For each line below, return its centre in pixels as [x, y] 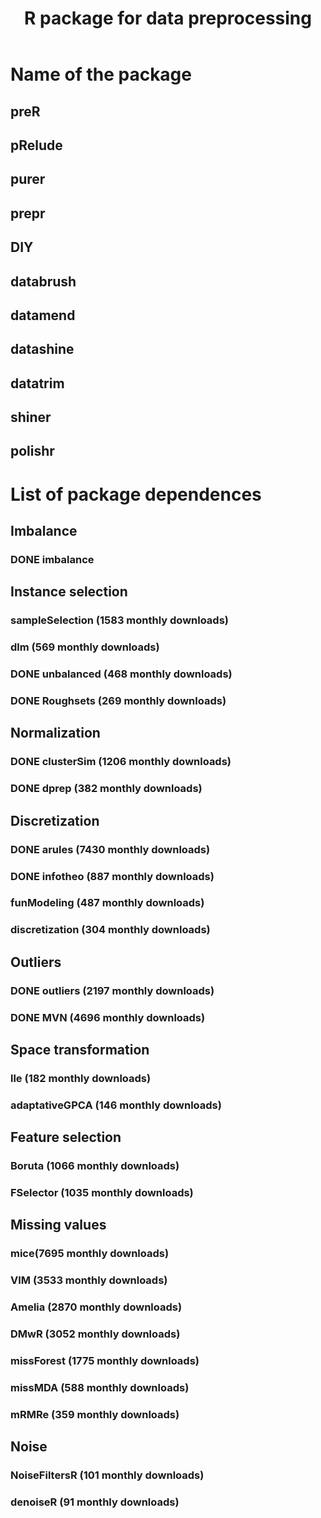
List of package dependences [136, 494]
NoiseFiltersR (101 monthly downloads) [107, 1475]
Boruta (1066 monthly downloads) [95, 1166]
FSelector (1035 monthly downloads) [102, 1193]
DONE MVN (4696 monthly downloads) [108, 1017]
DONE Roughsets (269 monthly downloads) [118, 701]
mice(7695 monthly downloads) [90, 1254]
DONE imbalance [52, 559]
